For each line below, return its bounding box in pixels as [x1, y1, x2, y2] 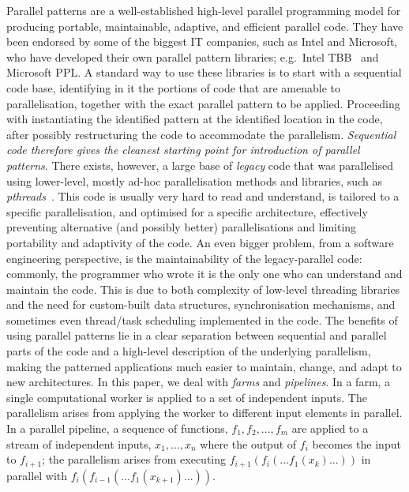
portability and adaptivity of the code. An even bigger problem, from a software [6, 234, 394, 250]
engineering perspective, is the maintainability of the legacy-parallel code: [6, 250, 362, 266]
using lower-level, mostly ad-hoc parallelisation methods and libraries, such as [6, 172, 382, 189]
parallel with [6, 467, 68, 483]
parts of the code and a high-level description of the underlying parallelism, [6, 343, 371, 359]
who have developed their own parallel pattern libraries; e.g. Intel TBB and [6, 48, 379, 65]
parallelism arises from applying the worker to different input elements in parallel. [6, 404, 403, 421]
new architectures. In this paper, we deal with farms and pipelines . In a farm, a [6, 374, 391, 390]
